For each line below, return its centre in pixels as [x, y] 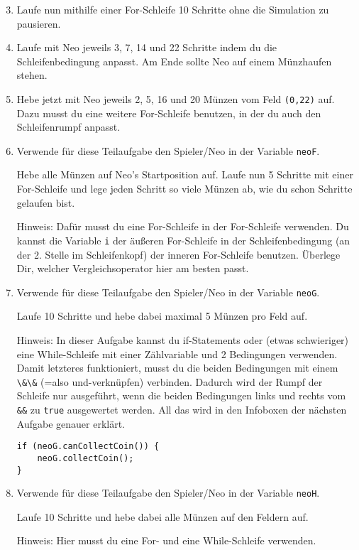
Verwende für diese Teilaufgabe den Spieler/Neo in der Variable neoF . [168, 150]
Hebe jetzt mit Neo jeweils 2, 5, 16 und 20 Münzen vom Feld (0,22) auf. [176, 98]
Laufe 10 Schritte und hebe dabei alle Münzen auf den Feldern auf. [162, 516]
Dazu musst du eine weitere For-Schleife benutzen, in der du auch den [169, 113]
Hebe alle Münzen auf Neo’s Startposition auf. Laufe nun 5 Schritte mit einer [185, 174]
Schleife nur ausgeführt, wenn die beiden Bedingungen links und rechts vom [181, 395]
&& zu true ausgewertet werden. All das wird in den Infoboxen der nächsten [182, 409]
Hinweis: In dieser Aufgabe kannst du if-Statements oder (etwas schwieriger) [183, 339]
